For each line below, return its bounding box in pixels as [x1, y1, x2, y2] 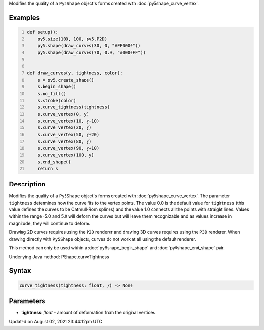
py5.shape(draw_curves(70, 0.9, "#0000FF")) [37, 50, 146, 56]
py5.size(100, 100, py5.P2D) [37, 36, 108, 41]
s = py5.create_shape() [37, 77, 95, 82]
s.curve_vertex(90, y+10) [37, 145, 100, 151]
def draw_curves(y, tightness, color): [27, 70, 123, 76]
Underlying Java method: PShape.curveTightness [9, 254, 110, 260]
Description [9, 180, 46, 188]
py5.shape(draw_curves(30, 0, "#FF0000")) [37, 43, 141, 48]
